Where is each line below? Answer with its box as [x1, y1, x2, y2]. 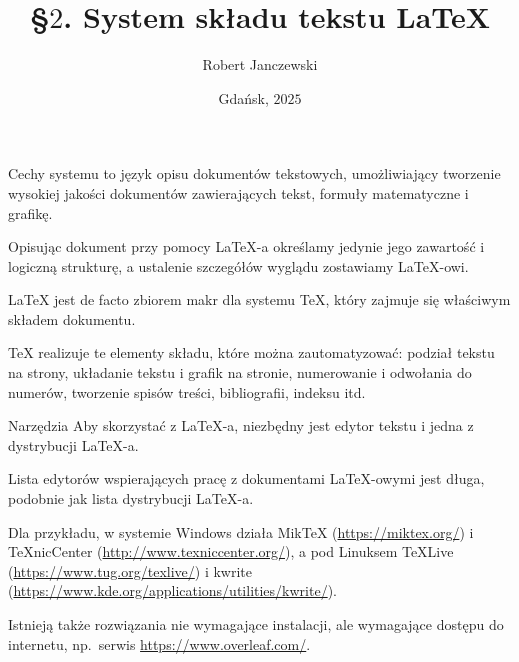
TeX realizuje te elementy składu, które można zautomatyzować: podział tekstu [8, 342, 495, 363]
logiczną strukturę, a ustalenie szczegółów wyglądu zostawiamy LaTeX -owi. [8, 255, 469, 276]
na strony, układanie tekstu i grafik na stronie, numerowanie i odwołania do [8, 362, 472, 383]
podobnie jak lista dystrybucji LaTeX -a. [8, 488, 254, 509]
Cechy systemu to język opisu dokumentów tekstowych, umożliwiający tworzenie [8, 163, 501, 184]
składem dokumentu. [8, 308, 136, 329]
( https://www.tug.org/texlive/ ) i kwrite [8, 560, 253, 581]
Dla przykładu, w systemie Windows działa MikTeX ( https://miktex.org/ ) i [8, 521, 474, 542]
